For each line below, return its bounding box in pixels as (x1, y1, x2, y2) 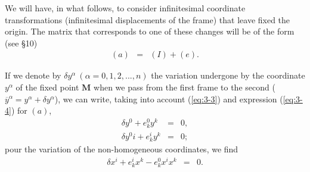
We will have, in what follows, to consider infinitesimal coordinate (5, 2, 246, 14)
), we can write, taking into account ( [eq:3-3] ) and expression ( (54, 92, 283, 105)
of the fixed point (15, 81, 79, 93)
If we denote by (5, 69, 61, 82)
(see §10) (5, 36, 38, 49)
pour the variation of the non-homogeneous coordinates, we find (5, 143, 238, 155)
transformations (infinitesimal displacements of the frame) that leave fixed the (5, 13, 290, 26)
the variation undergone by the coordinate (151, 69, 305, 82)
